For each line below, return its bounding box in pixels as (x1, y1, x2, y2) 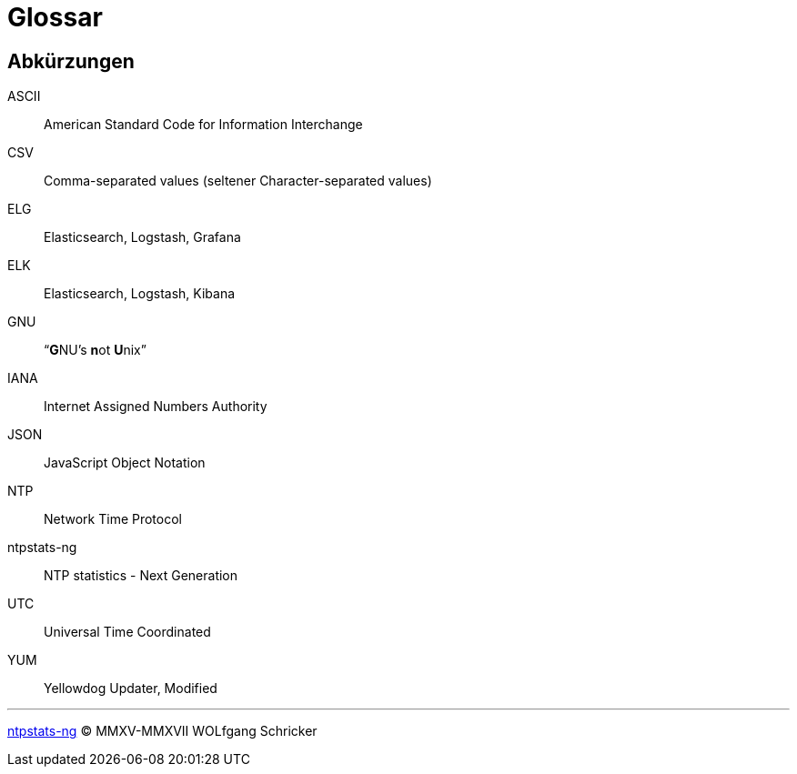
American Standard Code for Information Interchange (44, 116, 363, 133)
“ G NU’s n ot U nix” (44, 342, 146, 358)
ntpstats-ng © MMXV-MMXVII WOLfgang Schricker (7, 723, 318, 739)
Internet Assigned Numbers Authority (44, 398, 267, 415)
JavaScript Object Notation (44, 455, 206, 471)
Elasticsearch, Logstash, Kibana (44, 286, 236, 302)
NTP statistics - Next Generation (44, 568, 238, 584)
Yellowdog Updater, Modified (44, 680, 217, 697)
